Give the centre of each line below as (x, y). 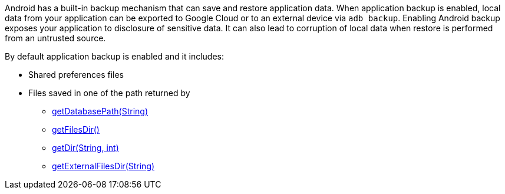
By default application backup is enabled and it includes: (114, 56)
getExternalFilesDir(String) (103, 166)
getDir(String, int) (85, 148)
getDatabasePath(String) (100, 111)
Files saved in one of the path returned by (109, 93)
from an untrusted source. (55, 38)
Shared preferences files (76, 75)
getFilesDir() (76, 129)
